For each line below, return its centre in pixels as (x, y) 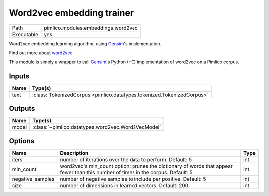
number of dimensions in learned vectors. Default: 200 (124, 186)
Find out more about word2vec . (42, 53)
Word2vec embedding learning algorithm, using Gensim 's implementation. (85, 44)
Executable (25, 34)
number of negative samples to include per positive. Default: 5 (133, 179)
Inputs (19, 76)
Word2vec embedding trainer (71, 13)
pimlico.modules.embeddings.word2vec (91, 28)
